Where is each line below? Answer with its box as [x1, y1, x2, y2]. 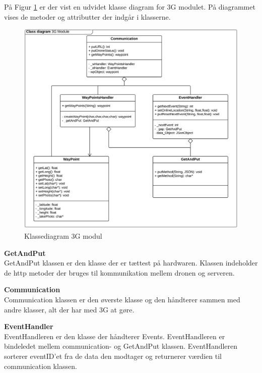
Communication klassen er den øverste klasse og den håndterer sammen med [4, 294, 240, 304]
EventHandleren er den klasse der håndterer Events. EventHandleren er [4, 331, 225, 341]
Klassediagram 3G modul [24, 231, 102, 241]
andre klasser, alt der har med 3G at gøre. [4, 304, 135, 314]
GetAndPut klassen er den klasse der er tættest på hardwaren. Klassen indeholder [4, 257, 258, 268]
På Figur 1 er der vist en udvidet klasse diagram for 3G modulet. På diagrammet [4, 2, 255, 12]
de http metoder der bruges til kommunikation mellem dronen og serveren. [4, 267, 235, 278]
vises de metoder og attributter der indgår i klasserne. [4, 11, 171, 22]
